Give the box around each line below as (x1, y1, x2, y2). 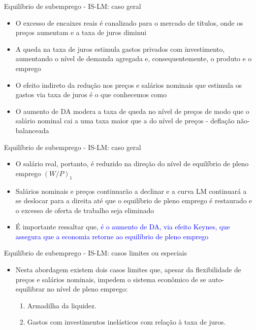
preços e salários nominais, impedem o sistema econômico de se (15, 274, 206, 284)
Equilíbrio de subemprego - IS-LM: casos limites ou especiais (4, 248, 187, 258)
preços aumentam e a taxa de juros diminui (15, 27, 147, 37)
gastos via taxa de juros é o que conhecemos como (15, 89, 167, 100)
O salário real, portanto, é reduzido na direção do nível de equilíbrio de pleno (15, 158, 249, 169)
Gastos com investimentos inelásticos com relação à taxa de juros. (27, 317, 226, 327)
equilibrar (15, 284, 45, 294)
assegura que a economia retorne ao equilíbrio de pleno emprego (15, 231, 209, 241)
